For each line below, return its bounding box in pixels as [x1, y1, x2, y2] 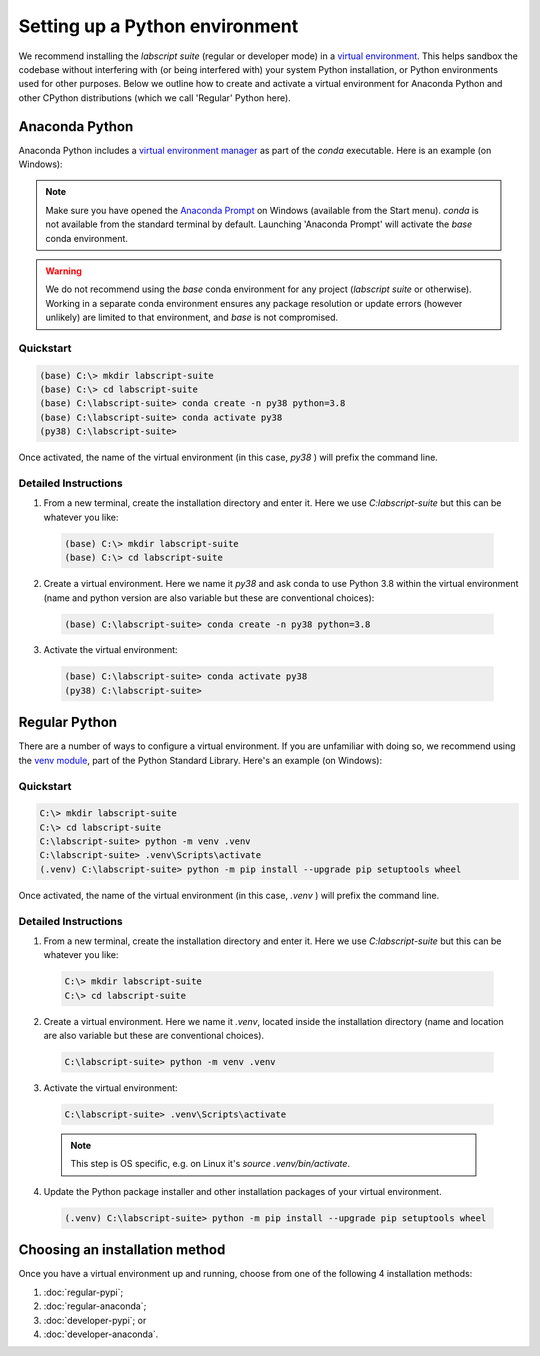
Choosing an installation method [18, 1241, 226, 1259]
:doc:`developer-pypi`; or [43, 1314, 147, 1326]
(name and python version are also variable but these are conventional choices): [43, 591, 375, 604]
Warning [45, 265, 82, 277]
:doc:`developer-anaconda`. [43, 1328, 159, 1340]
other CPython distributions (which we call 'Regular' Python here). [18, 91, 292, 104]
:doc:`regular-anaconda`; [43, 1300, 147, 1312]
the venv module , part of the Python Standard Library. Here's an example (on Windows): [18, 754, 383, 766]
